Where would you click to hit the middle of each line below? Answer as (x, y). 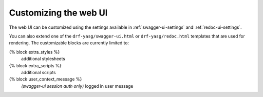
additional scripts (38, 72)
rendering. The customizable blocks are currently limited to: (69, 43)
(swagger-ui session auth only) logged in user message (77, 86)
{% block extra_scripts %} (35, 65)
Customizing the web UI (58, 13)
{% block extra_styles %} (35, 52)
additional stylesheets (43, 59)
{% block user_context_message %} (46, 79)
